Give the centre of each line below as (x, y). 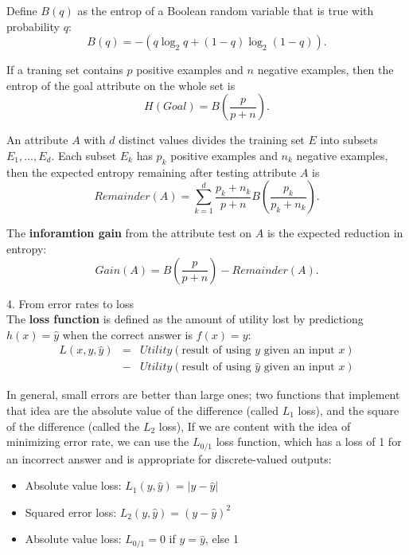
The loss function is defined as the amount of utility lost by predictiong (185, 319)
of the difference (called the (73, 426)
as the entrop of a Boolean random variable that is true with (226, 10)
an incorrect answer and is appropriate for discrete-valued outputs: (169, 458)
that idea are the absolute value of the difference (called (142, 410)
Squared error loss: (71, 512)
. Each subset (84, 155)
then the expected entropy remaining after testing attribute (152, 172)
